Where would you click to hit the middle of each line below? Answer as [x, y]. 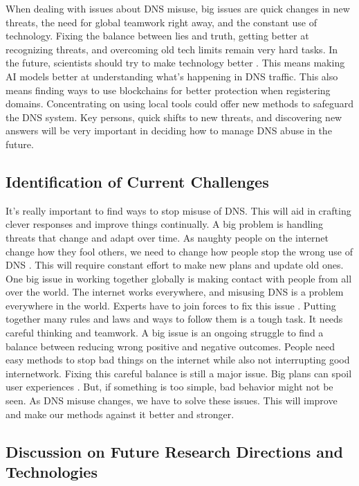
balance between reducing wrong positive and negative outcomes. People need [171, 346]
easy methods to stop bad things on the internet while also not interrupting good [178, 360]
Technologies [52, 472]
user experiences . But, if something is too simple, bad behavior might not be [169, 387]
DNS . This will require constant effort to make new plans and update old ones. [175, 265]
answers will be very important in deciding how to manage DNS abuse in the [169, 130]
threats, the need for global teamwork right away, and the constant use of [161, 22]
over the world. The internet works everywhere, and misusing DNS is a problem [175, 292]
